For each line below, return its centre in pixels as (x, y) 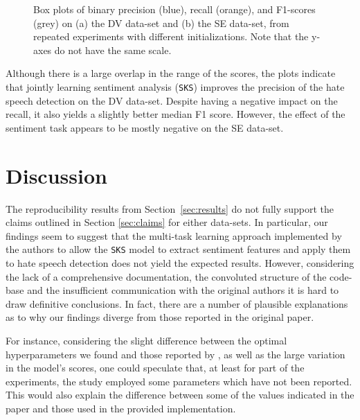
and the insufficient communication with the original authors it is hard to (183, 290)
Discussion (56, 175)
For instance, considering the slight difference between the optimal (146, 340)
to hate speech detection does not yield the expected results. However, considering (180, 262)
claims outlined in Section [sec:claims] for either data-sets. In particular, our (167, 222)
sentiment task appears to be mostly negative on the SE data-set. (145, 127)
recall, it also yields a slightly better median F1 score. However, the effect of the (175, 114)
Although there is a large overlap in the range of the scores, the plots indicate (171, 73)
